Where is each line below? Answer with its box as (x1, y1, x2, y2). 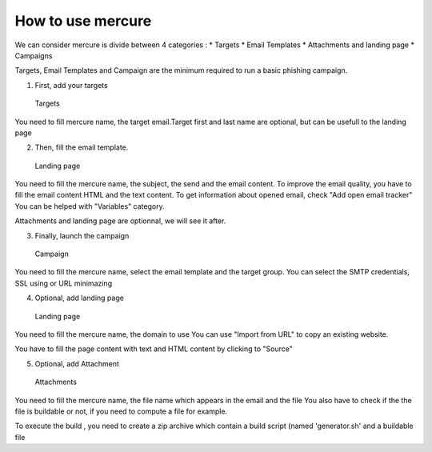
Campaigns (14, 50, 53, 60)
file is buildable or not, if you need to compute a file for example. (14, 406, 228, 416)
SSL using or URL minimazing (14, 278, 112, 288)
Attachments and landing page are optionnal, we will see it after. (14, 216, 226, 226)
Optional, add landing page (34, 293, 124, 303)
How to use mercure (14, 12, 152, 30)
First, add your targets (34, 80, 108, 90)
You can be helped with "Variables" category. (14, 201, 165, 211)
